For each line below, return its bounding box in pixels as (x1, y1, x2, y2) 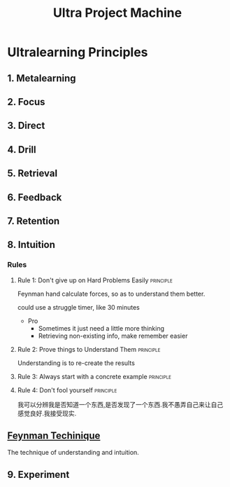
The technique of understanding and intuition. (7, 448, 140, 457)
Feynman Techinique (7, 430, 101, 441)
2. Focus (7, 96, 45, 108)
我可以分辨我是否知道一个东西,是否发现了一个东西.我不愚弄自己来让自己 (17, 400, 224, 409)
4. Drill (7, 144, 36, 156)
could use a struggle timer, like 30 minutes (17, 303, 140, 311)
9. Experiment (7, 468, 70, 481)
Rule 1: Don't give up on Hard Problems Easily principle (17, 275, 173, 284)
